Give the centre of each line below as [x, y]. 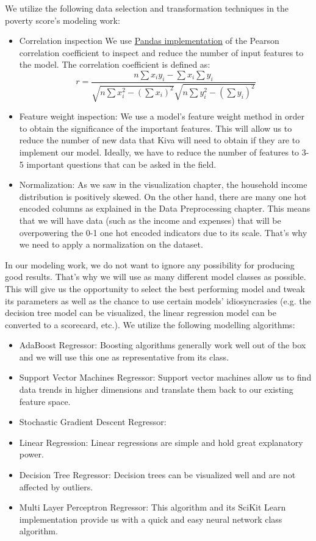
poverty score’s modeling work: [63, 20]
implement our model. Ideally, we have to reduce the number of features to [159, 152]
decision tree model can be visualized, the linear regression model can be [141, 313]
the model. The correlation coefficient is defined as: [115, 64]
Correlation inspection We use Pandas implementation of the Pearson [149, 41]
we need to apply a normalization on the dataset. [111, 244]
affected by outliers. [56, 486]
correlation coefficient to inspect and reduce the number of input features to [161, 52]
